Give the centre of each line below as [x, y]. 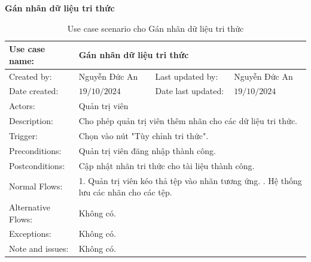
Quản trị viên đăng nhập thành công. [147, 150]
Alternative [30, 207]
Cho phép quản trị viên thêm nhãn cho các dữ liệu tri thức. [188, 121]
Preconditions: [35, 150]
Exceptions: [30, 234]
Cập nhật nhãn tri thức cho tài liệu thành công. [167, 165]
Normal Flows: [36, 186]
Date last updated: [190, 91]
